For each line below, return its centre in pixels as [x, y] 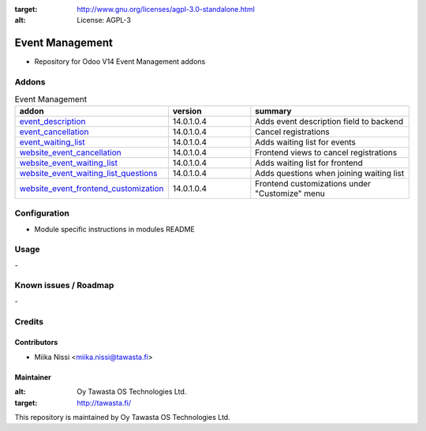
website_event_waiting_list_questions [88, 173]
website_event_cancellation [70, 152]
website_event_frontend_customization [92, 188]
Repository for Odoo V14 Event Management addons [120, 62]
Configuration [42, 213]
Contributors [36, 343]
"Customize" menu [290, 193]
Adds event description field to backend [329, 121]
